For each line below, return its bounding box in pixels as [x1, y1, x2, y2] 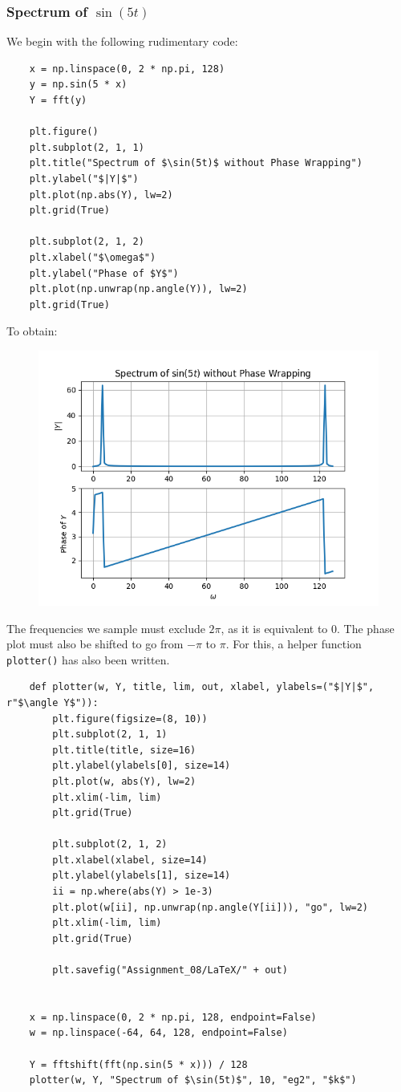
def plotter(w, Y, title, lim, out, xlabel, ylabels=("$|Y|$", [29, 681, 375, 693]
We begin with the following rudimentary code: [6, 33, 238, 50]
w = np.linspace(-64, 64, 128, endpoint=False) [29, 1027, 288, 1039]
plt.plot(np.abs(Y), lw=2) [29, 189, 173, 201]
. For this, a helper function [225, 635, 362, 652]
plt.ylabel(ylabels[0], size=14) [52, 760, 231, 772]
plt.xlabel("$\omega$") [29, 251, 156, 263]
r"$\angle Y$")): [6, 696, 99, 708]
